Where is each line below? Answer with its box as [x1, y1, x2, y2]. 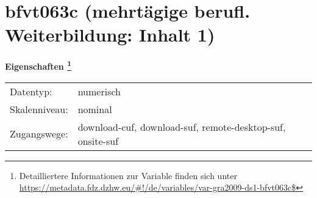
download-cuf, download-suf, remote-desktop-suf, [77, 119, 286, 134]
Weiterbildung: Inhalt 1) [5, 22, 215, 47]
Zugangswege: [10, 127, 68, 141]
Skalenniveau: [10, 101, 68, 116]
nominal [77, 101, 112, 116]
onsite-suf [77, 133, 119, 148]
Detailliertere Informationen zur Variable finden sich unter [19, 169, 237, 182]
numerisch [77, 84, 121, 98]
